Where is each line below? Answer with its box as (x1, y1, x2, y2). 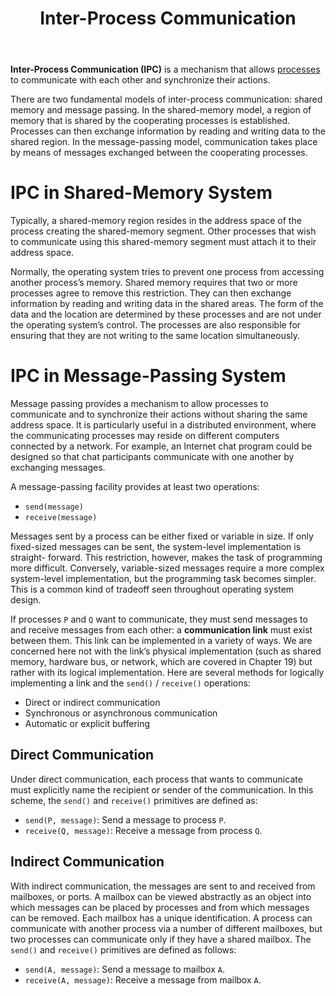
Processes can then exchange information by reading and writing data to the (10, 125, 326, 137)
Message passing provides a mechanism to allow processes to (10, 398, 269, 410)
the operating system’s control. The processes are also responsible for (10, 319, 302, 331)
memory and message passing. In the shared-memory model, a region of (10, 104, 312, 116)
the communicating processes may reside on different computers (10, 430, 280, 442)
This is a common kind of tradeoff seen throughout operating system (10, 583, 295, 596)
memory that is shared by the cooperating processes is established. (10, 115, 291, 127)
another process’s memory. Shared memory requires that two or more (10, 277, 298, 289)
